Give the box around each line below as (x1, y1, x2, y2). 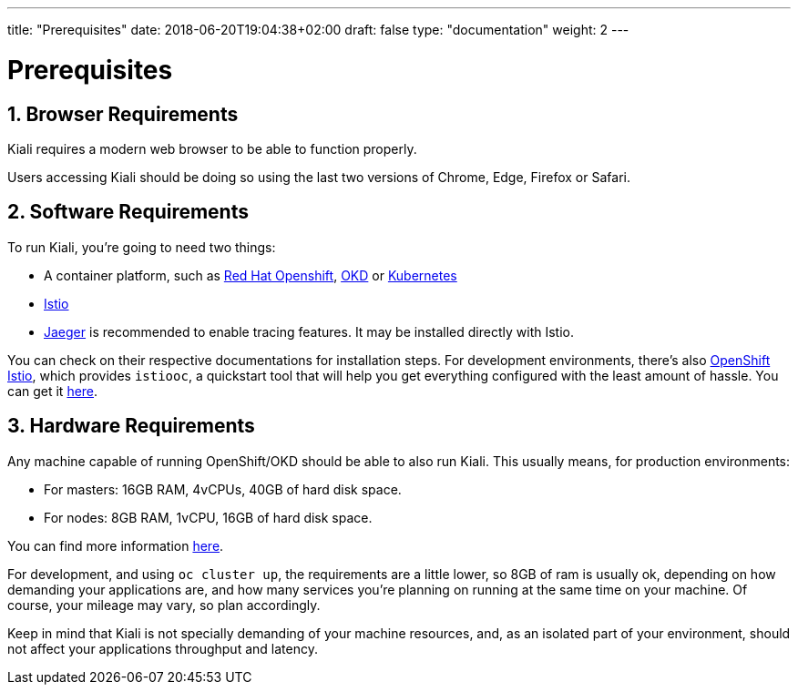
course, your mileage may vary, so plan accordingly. (7, 596, 321, 613)
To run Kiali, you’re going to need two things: (7, 239, 276, 255)
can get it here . (7, 382, 98, 399)
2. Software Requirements (7, 200, 249, 224)
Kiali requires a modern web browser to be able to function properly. (7, 140, 417, 157)
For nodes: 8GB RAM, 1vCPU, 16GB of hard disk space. (44, 509, 373, 525)
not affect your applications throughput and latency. (7, 640, 318, 656)
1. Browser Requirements (7, 102, 239, 126)
